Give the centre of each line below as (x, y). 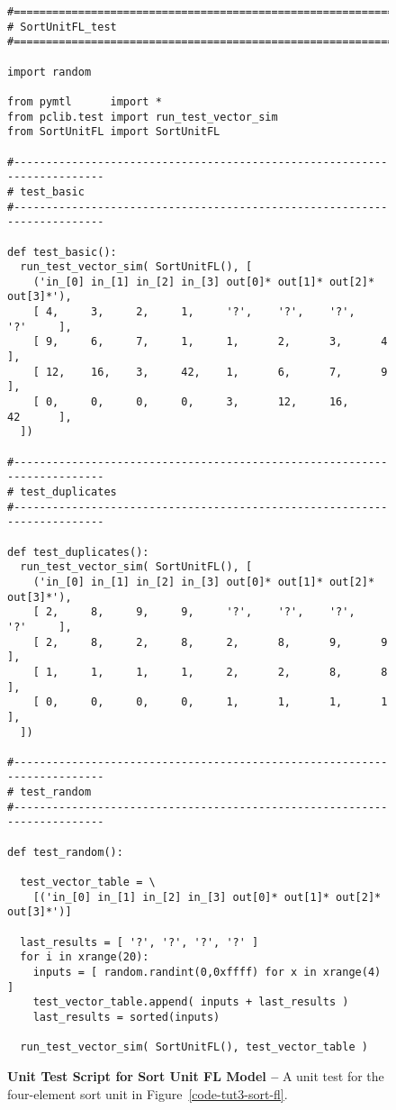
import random (49, 72)
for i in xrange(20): (85, 957)
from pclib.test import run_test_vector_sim (143, 117)
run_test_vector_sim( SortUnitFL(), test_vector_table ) (194, 1047)
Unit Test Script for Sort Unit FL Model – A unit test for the (196, 1075)
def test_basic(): (62, 252)
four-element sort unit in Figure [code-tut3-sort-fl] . (148, 1093)
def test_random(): (65, 852)
